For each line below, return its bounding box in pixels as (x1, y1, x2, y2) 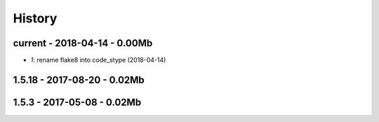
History (13, 11, 58, 26)
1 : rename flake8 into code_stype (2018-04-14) (30, 56, 166, 65)
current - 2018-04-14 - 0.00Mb (13, 37, 153, 49)
